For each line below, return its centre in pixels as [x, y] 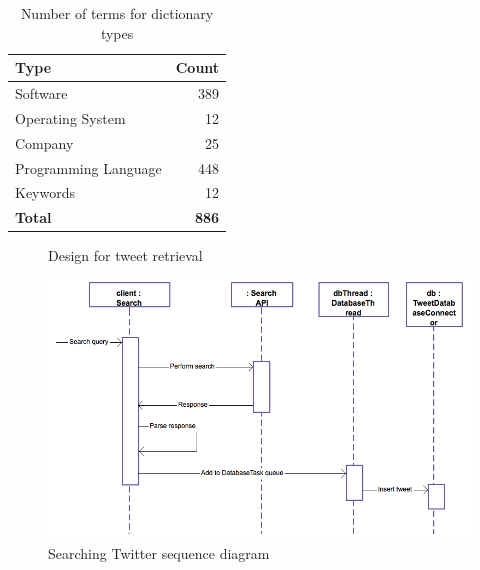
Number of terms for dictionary [117, 13]
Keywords [45, 192]
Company [44, 142]
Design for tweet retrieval [125, 255]
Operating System [70, 117]
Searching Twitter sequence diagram [159, 552]
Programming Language [88, 167]
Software [41, 93]
